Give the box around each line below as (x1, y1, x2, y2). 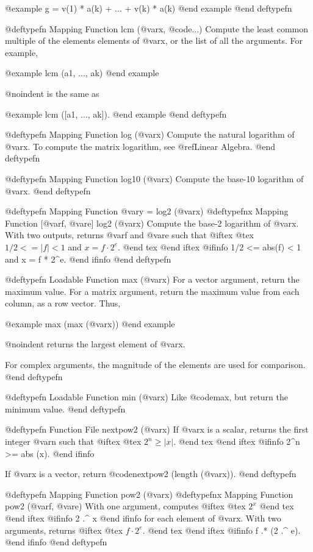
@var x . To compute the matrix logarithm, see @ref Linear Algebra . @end (5, 140, 276, 152)
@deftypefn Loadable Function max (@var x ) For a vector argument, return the (5, 273, 300, 286)
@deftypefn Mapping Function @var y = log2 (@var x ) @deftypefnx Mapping (5, 205, 289, 218)
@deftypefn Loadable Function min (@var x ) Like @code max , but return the (5, 391, 288, 403)
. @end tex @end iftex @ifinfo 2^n (173, 435, 300, 448)
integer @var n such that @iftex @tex (5, 435, 142, 448)
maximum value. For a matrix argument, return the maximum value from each (5, 285, 300, 297)
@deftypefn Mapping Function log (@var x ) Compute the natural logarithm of (5, 128, 295, 141)
